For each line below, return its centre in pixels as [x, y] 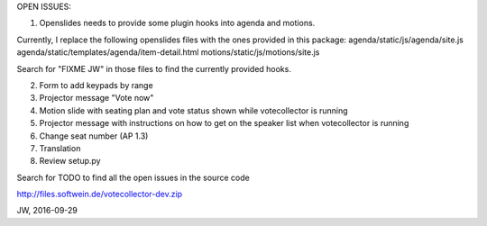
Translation [60, 148]
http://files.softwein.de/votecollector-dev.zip [100, 194]
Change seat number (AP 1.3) [94, 136]
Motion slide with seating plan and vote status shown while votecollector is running [193, 110]
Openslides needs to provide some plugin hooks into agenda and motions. [177, 23]
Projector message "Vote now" [96, 98]
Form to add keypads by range [96, 85]
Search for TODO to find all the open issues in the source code [133, 177]
